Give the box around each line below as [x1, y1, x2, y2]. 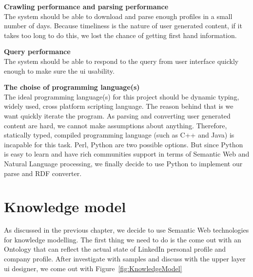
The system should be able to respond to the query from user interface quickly [4, 56, 239, 66]
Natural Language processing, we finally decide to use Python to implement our [4, 158, 243, 168]
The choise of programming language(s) [4, 82, 140, 92]
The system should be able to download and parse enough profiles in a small [4, 11, 233, 21]
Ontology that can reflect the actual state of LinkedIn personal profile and [4, 244, 226, 254]
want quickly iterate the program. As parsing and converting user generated [4, 110, 231, 120]
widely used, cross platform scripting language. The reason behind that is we [4, 101, 234, 111]
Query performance [4, 46, 71, 57]
